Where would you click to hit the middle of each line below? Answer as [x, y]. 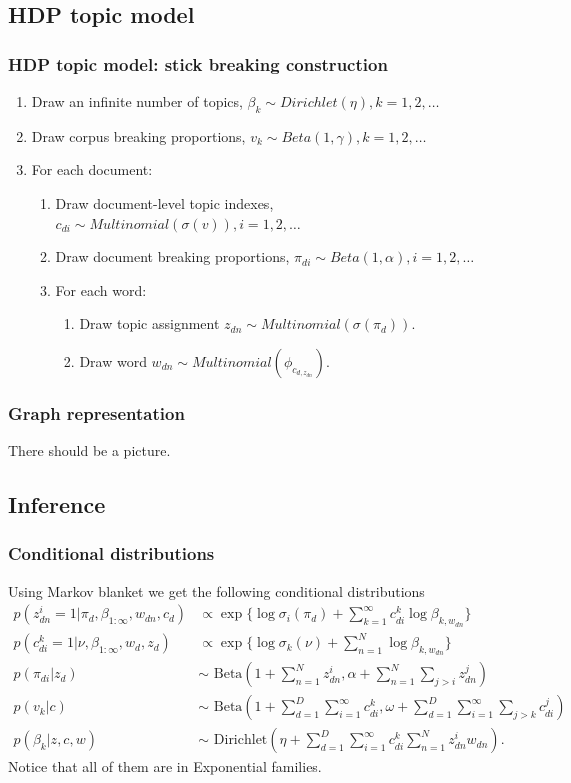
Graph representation [96, 412]
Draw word [113, 360]
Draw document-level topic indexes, [164, 202]
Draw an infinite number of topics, [137, 101]
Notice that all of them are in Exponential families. [165, 766]
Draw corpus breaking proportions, [138, 135]
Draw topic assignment [149, 323]
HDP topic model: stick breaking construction [198, 63]
